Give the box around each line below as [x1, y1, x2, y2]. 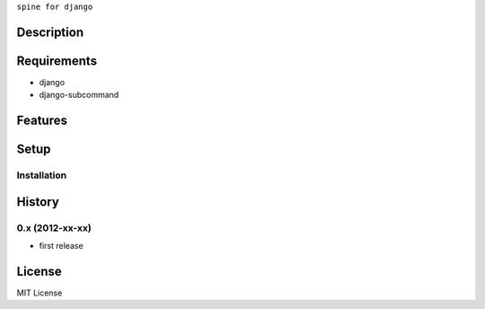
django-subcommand [39, 90, 119, 101]
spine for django [16, 2, 93, 12]
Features [16, 113, 67, 128]
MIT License [16, 287, 63, 298]
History [16, 194, 60, 209]
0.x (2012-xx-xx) [16, 221, 92, 234]
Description [16, 24, 84, 40]
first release [39, 241, 84, 252]
